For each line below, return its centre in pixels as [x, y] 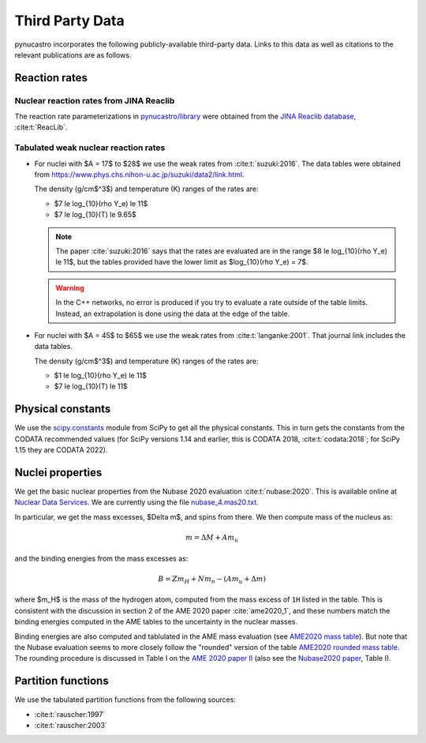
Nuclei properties [58, 473]
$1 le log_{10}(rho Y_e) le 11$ [101, 376]
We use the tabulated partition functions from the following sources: [125, 700]
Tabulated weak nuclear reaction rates [90, 148]
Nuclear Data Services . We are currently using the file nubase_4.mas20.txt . [137, 502]
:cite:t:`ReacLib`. [41, 127]
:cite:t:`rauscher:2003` [71, 725]
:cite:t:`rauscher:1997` [70, 714]
